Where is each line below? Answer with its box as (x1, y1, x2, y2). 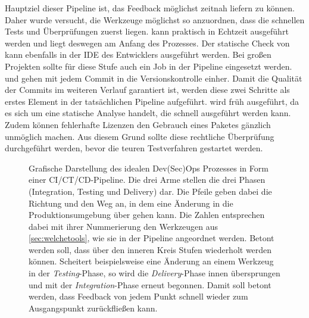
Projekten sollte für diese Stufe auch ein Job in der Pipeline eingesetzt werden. (5, 60, 292, 72)
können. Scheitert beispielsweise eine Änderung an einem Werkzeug (29, 255, 274, 267)
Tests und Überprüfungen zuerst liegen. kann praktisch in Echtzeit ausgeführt (5, 25, 289, 38)
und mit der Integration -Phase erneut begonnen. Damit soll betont (29, 278, 271, 291)
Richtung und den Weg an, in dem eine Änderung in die (29, 197, 233, 209)
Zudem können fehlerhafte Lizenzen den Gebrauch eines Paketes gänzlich (5, 118, 271, 130)
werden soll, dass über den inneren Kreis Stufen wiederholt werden (29, 243, 272, 255)
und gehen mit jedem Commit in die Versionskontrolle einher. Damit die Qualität (5, 71, 302, 84)
